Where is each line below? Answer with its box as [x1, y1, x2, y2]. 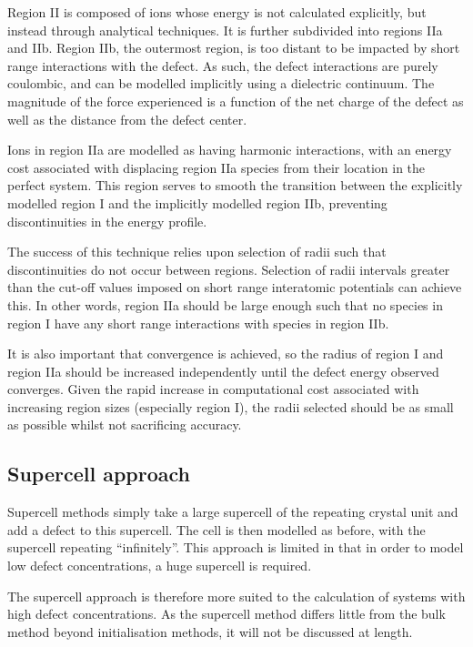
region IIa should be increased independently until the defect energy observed [7, 361, 439, 380]
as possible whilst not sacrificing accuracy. [7, 415, 242, 434]
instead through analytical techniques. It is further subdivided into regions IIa [7, 20, 443, 39]
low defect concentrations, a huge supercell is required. [7, 556, 312, 575]
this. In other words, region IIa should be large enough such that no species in [7, 295, 443, 314]
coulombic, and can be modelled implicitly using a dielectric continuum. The [7, 74, 435, 93]
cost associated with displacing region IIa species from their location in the [7, 157, 426, 177]
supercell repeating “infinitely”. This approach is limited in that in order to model [7, 538, 464, 557]
